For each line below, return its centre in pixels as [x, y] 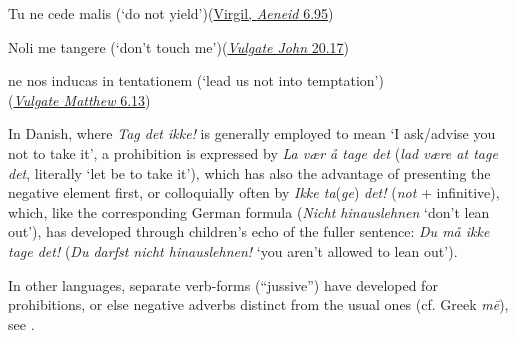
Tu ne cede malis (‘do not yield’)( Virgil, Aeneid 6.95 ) [171, 13]
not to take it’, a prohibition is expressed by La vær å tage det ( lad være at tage [253, 152]
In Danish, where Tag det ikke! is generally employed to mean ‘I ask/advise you [252, 133]
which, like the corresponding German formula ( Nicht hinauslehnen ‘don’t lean [249, 211]
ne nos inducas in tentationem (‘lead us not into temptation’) [196, 80]
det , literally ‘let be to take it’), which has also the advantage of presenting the [249, 172]
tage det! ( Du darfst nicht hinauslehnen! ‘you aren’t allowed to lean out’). [233, 250]
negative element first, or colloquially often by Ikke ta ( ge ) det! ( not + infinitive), [254, 192]
